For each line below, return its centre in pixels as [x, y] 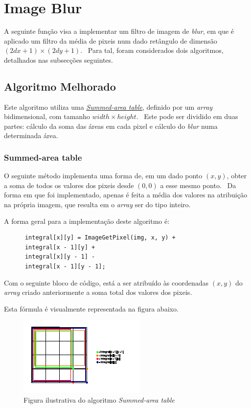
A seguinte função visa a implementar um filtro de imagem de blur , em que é [119, 31]
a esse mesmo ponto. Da [198, 185]
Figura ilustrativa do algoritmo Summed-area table [99, 400]
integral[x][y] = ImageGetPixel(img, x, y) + [100, 238]
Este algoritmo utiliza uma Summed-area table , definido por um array [108, 107]
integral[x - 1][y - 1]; [65, 267]
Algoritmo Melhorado [60, 86]
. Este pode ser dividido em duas [187, 116]
